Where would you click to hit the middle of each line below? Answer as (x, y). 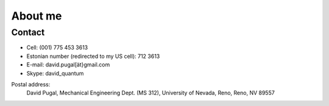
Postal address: (31, 84)
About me (37, 16)
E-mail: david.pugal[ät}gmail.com (68, 65)
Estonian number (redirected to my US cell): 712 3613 (93, 56)
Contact (28, 32)
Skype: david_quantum (55, 73)
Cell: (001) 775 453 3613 (57, 48)
